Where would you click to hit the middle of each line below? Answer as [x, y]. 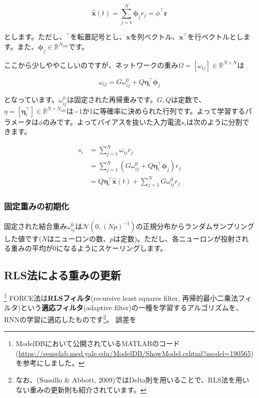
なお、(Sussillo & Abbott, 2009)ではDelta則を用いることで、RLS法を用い [132, 379]
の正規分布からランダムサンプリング [195, 226]
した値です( [23, 238]
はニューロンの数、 [78, 238]
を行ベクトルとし [215, 37]
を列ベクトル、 [155, 37]
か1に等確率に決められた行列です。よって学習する [164, 110]
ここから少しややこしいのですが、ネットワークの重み [91, 65]
